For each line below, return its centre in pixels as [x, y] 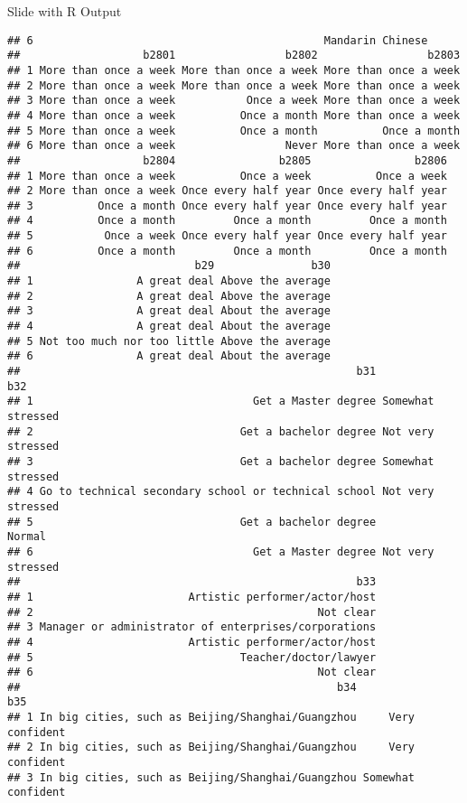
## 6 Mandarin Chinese [218, 40]
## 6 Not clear [192, 672]
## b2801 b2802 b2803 [234, 56]
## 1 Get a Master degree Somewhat [221, 401]
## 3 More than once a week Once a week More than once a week [234, 101]
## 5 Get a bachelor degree [192, 522]
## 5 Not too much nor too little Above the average [169, 341]
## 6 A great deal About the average [169, 356]
